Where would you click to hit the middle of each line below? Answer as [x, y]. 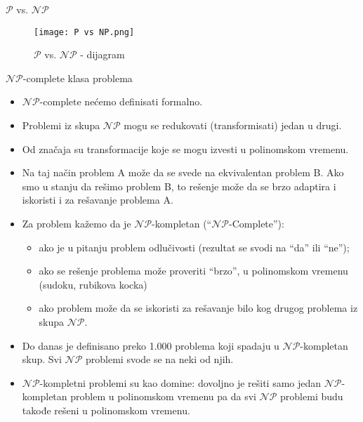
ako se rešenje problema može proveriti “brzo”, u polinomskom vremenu [193, 271]
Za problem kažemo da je [77, 223]
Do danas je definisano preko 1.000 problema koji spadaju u [151, 345]
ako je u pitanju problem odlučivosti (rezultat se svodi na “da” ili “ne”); [194, 247]
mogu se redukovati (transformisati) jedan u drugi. [233, 125]
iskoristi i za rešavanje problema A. [98, 200]
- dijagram [103, 54]
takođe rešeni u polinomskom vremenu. [106, 410]
